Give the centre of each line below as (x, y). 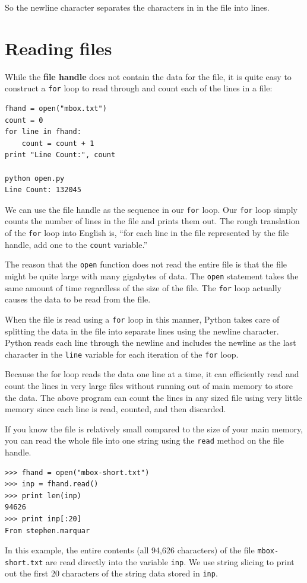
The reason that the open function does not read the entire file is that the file (146, 264)
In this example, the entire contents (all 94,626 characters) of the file (130, 550)
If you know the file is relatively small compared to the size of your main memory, (154, 429)
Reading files (58, 48)
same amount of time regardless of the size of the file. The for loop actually (143, 287)
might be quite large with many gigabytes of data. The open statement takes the (152, 275)
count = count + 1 (58, 143)
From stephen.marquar (48, 531)
